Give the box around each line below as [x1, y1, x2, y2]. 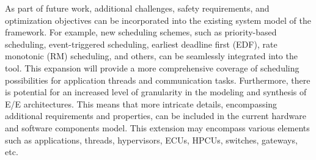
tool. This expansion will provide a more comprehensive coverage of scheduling [5, 61, 299, 74]
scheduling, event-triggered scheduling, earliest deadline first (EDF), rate [5, 37, 277, 50]
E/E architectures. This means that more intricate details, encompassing [5, 97, 277, 110]
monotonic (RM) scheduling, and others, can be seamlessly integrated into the [5, 49, 298, 62]
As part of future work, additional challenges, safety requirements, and [5, 2, 270, 14]
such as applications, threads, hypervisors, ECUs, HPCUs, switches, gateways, [5, 133, 298, 146]
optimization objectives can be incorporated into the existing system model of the [5, 13, 311, 26]
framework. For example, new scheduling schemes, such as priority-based [5, 26, 277, 38]
